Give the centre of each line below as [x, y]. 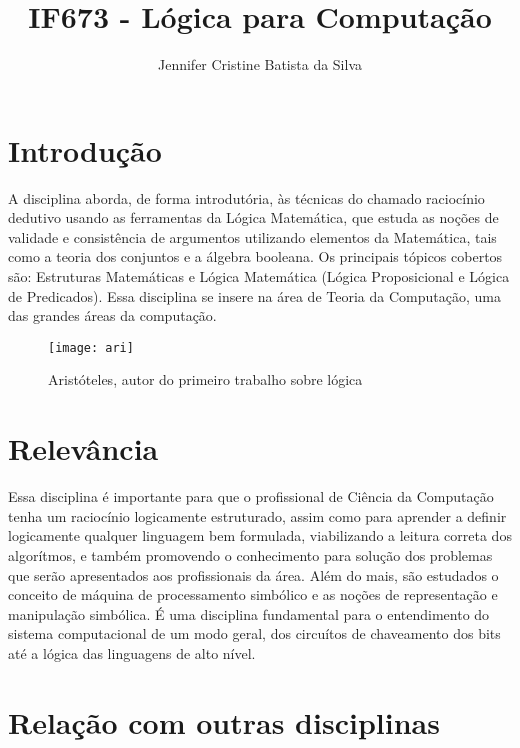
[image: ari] [91, 347]
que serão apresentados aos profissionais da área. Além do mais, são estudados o [253, 574]
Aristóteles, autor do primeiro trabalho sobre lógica [205, 379]
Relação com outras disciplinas [224, 721]
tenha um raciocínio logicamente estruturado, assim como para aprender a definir [257, 515]
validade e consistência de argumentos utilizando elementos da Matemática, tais [252, 236]
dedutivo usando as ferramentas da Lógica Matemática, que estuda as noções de [253, 217]
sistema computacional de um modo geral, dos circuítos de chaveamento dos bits [254, 633]
